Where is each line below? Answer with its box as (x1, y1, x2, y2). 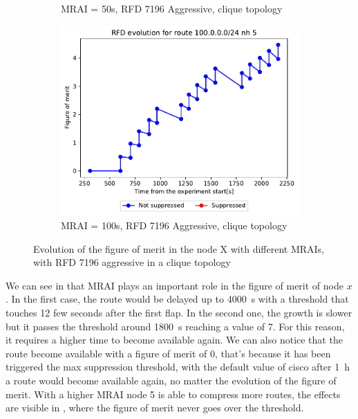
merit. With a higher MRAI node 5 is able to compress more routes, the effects (6, 386, 341, 401)
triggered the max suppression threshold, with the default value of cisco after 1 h (6, 359, 350, 374)
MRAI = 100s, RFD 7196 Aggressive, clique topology (61, 217, 288, 232)
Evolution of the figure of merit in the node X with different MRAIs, (33, 241, 324, 256)
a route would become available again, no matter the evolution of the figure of (6, 373, 337, 387)
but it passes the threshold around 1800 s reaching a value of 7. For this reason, (6, 319, 345, 333)
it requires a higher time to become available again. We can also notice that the (6, 332, 343, 347)
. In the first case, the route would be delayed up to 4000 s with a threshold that (6, 292, 349, 306)
